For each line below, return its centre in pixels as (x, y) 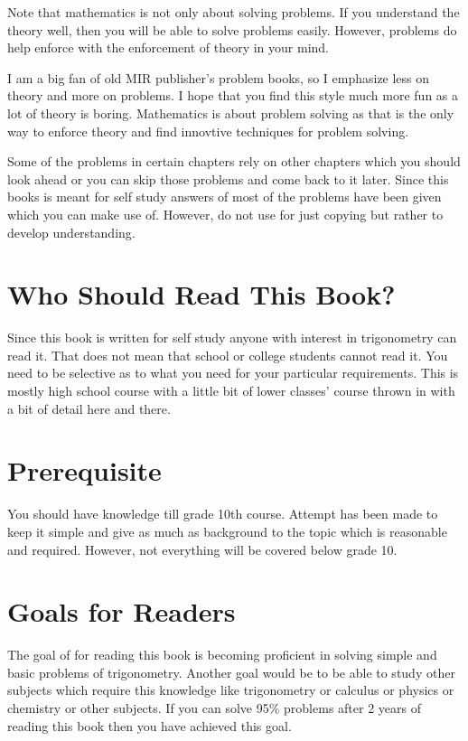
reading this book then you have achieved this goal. (150, 725)
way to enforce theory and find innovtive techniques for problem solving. (208, 131)
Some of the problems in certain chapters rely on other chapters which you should (234, 161)
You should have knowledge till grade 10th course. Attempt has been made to (223, 514)
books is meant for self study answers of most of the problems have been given (225, 197)
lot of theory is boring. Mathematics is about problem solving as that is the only (231, 113)
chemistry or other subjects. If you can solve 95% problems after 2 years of (214, 708)
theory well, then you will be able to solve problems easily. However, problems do (232, 29)
